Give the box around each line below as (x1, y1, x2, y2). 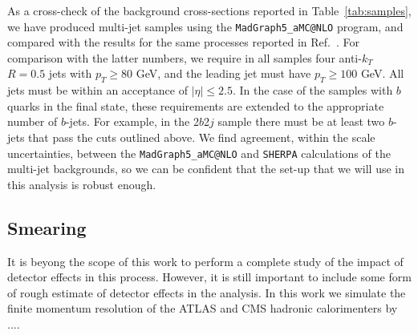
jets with (48, 65, 92, 82)
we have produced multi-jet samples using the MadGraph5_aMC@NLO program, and (7, 18, 404, 34)
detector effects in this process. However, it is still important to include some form (7, 268, 412, 285)
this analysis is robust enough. (7, 176, 156, 192)
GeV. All (360, 65, 404, 82)
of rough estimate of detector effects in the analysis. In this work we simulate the (7, 284, 406, 301)
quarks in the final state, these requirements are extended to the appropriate (7, 97, 384, 114)
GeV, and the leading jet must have (136, 65, 311, 82)
